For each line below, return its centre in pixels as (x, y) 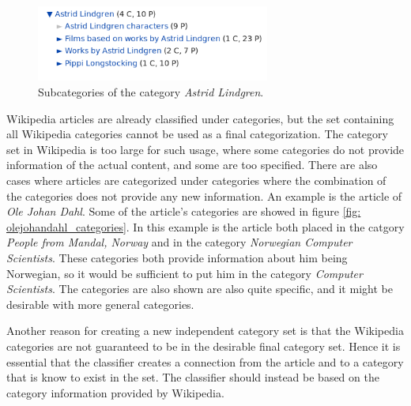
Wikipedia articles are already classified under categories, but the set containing (200, 118)
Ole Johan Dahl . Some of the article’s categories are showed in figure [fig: (184, 211)
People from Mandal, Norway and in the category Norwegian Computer (179, 242)
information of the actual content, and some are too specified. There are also (192, 165)
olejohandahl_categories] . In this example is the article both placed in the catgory (205, 226)
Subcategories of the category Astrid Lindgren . (151, 92)
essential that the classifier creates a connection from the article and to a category (205, 361)
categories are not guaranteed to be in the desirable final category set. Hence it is (204, 346)
